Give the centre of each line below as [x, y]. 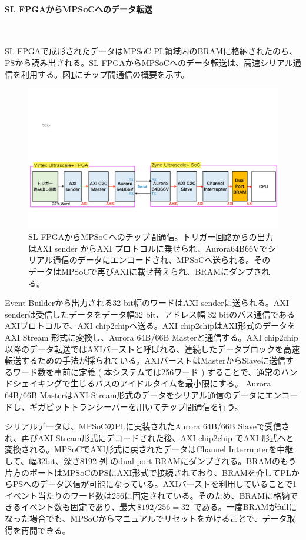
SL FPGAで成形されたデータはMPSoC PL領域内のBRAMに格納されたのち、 [151, 51]
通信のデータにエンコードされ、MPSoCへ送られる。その [162, 260]
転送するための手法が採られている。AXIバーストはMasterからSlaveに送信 [145, 360]
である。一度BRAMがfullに [245, 507]
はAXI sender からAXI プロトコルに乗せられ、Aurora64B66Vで [148, 248]
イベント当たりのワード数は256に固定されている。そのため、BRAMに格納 [147, 495]
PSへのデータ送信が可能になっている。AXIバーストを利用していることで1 [155, 484]
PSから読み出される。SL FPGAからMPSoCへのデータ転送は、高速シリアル [149, 62]
